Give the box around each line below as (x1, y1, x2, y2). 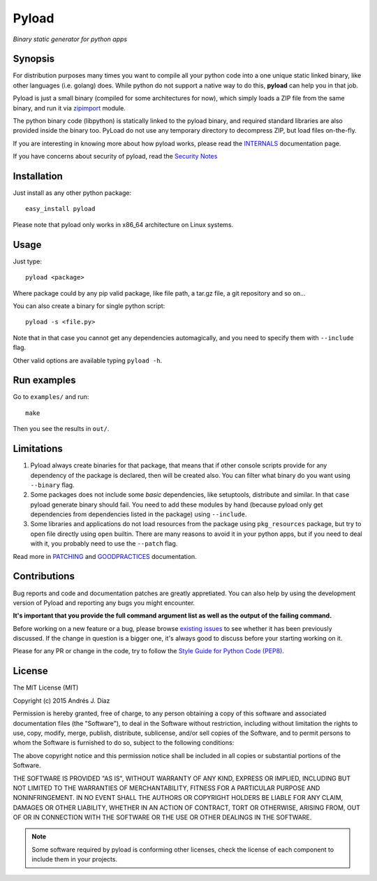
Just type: (13, 257, 42, 265)
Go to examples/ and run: (13, 393, 89, 401)
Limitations (13, 443, 63, 455)
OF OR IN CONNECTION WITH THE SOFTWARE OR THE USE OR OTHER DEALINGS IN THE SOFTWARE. (13, 813, 312, 822)
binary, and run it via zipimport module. (13, 103, 126, 112)
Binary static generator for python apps (13, 35, 128, 43)
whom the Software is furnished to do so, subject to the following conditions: (13, 738, 235, 747)
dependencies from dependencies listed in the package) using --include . (30, 510, 247, 518)
